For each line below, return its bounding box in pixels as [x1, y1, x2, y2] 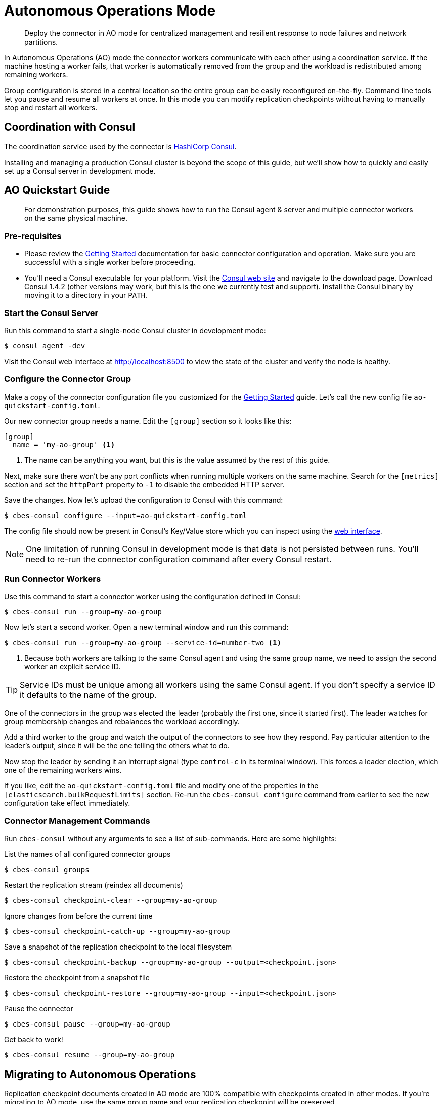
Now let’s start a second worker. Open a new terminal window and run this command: [4, 623, 289, 632]
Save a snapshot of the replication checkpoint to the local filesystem [4, 942, 232, 952]
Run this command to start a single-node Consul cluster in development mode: [4, 326, 266, 335]
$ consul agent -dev [4, 341, 85, 350]
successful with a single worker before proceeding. [24, 258, 196, 267]
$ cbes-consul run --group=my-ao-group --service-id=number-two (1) [4, 639, 281, 647]
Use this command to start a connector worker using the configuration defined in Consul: [4, 592, 301, 601]
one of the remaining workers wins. [4, 766, 122, 775]
